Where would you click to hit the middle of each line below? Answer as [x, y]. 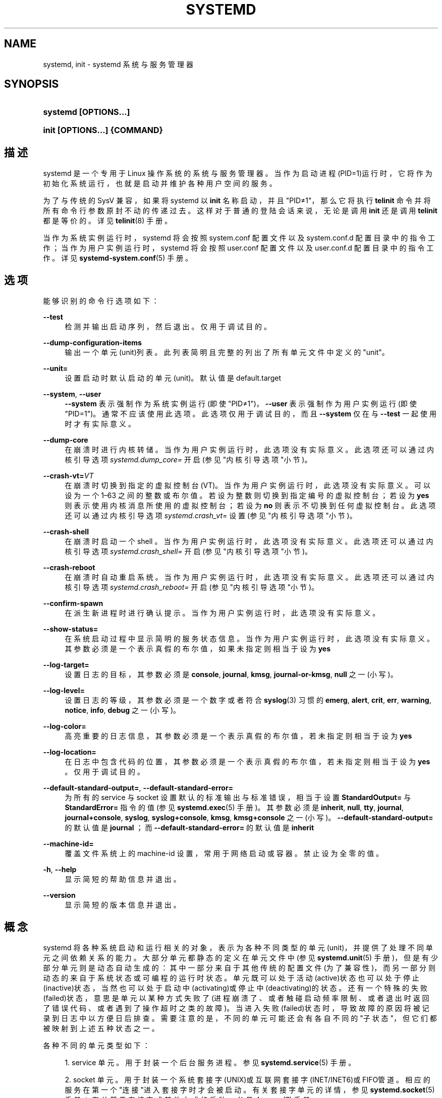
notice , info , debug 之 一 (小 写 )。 [123, 710]
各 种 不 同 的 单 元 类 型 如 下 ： [96, 1045]
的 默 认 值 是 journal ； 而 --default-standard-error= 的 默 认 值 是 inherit [189, 828]
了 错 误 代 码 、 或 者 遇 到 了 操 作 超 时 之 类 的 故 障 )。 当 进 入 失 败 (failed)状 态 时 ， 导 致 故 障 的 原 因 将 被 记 [236, 1008]
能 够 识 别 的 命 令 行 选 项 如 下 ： [101, 301]
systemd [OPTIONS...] [87, 112]
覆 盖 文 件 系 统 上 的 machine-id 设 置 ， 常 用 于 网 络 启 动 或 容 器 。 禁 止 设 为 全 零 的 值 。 [224, 853]
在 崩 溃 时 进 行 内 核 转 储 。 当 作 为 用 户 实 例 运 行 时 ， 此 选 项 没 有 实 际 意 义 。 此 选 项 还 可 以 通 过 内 [249, 450]
